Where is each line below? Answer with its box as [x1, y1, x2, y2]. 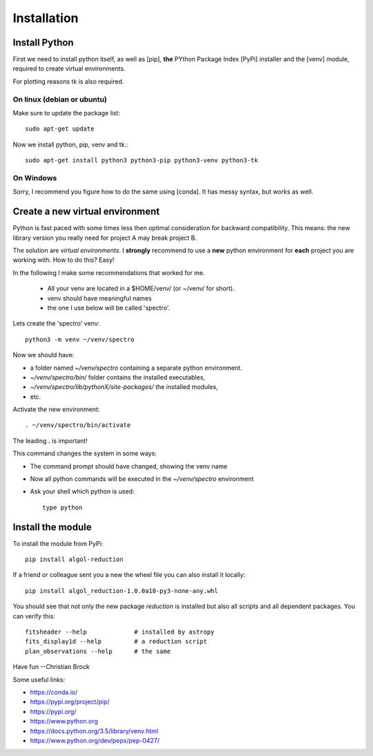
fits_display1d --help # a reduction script [25, 638, 207, 645]
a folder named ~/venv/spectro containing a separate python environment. [30, 363, 242, 372]
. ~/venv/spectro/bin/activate [25, 422, 131, 429]
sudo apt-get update [25, 125, 95, 133]
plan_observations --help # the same [25, 647, 171, 655]
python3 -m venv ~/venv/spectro [25, 335, 135, 343]
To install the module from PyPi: [12, 539, 104, 547]
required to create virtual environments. [12, 64, 126, 73]
